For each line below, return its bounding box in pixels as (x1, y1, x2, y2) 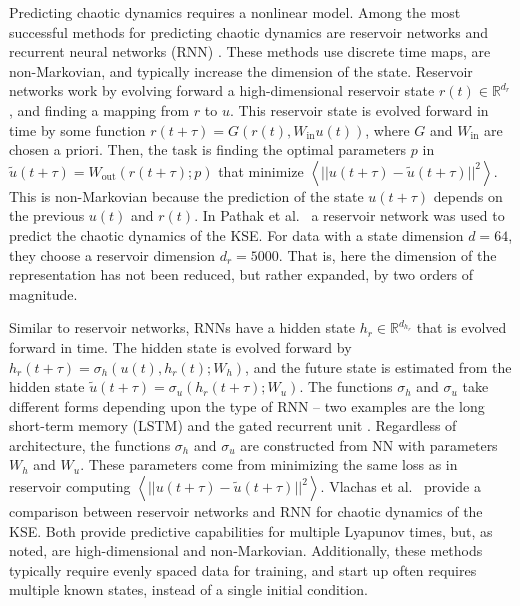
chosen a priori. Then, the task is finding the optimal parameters (9, 139, 407, 160)
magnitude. (9, 283, 78, 304)
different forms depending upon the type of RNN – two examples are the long (9, 395, 485, 416)
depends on (433, 185, 503, 206)
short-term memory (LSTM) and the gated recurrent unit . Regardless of (9, 415, 457, 436)
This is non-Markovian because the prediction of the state (9, 185, 364, 206)
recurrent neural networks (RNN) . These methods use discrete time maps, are (9, 41, 491, 62)
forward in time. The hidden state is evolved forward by (9, 336, 352, 357)
